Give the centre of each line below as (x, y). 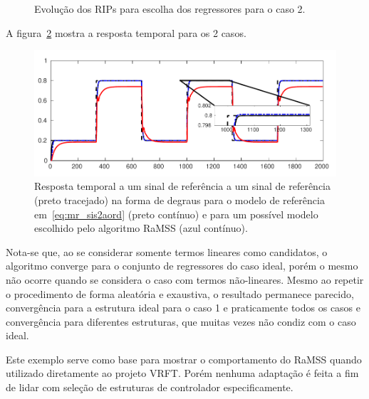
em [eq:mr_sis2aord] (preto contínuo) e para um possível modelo (176, 214)
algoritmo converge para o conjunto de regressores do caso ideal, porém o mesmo (182, 266)
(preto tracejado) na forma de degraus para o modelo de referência (180, 199)
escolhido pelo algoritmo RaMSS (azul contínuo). (141, 228)
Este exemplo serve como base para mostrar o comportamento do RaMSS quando (184, 359)
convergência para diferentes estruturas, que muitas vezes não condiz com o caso (181, 321)
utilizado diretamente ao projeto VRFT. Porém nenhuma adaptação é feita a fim (182, 373)
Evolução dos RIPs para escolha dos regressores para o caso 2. (170, 9)
